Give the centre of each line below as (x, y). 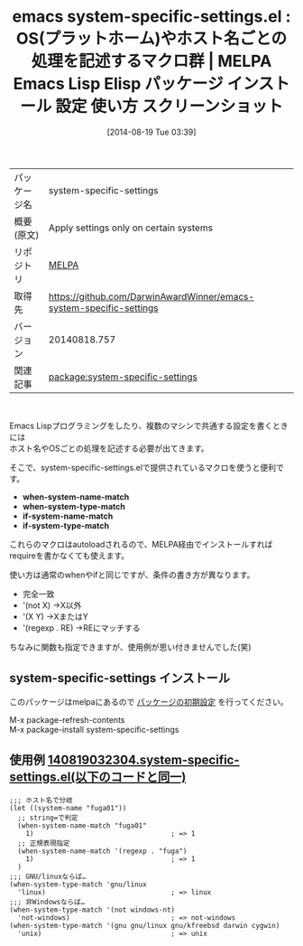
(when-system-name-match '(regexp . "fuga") (102, 851)
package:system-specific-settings (123, 377)
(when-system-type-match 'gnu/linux (78, 884)
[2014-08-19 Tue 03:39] (151, 132)
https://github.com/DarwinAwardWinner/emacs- (151, 296)
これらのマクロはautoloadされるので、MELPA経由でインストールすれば (141, 544)
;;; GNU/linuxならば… (48, 876)
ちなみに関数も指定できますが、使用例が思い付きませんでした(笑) (130, 647)
